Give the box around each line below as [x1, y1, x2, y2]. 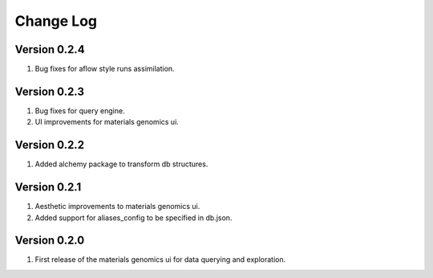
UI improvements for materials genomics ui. [34, 117, 180, 127]
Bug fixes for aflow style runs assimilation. [34, 64, 176, 74]
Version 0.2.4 [14, 43, 85, 56]
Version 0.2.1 [14, 181, 82, 194]
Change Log [14, 12, 98, 30]
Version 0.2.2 [14, 138, 84, 152]
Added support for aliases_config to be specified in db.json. [34, 213, 233, 223]
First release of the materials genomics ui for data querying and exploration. [34, 255, 286, 264]
